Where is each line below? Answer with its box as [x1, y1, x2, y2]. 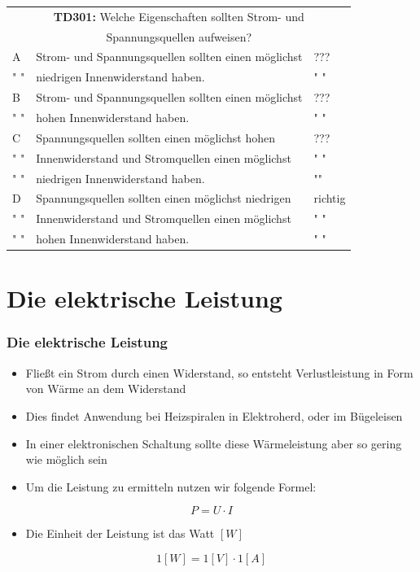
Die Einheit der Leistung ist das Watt [25, 525, 215, 542]
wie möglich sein [25, 451, 107, 468]
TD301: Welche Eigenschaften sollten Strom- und [53, 7, 304, 24]
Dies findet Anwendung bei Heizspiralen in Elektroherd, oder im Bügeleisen [25, 407, 403, 424]
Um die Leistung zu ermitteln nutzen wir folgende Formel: [25, 478, 317, 495]
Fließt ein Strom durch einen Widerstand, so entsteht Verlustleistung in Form [25, 364, 413, 381]
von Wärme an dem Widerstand [25, 380, 186, 397]
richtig [313, 190, 346, 207]
